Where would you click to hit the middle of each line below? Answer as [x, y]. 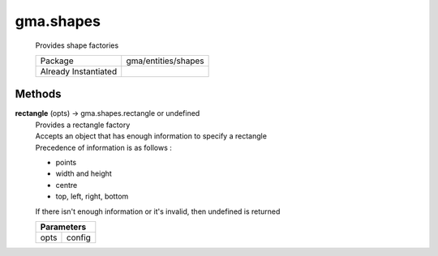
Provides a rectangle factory [83, 125]
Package [57, 61]
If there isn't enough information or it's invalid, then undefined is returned [158, 211]
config [78, 237]
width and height [84, 173]
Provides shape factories [77, 45]
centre [67, 185]
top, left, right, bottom [92, 196]
